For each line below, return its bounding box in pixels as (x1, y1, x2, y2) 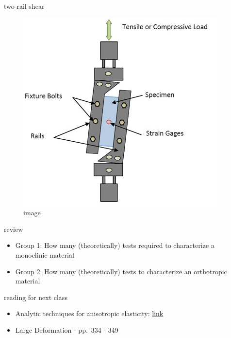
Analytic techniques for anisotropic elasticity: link (15, 308, 164, 319)
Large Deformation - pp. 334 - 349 (15, 324, 118, 335)
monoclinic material (15, 249, 74, 260)
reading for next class (4, 292, 67, 302)
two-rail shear (4, 1, 45, 11)
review (4, 224, 23, 234)
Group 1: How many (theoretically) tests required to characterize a (15, 240, 214, 250)
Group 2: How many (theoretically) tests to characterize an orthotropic (15, 266, 227, 276)
